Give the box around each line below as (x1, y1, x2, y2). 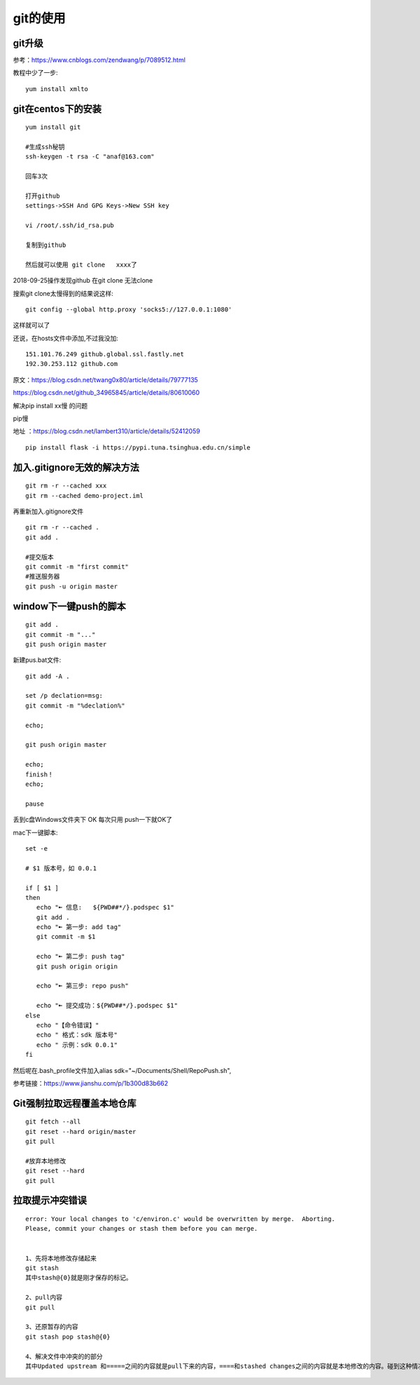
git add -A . (25, 672, 70, 680)
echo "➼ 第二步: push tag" (36, 952, 125, 961)
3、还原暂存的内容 (25, 1323, 78, 1331)
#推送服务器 (25, 572, 60, 581)
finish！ (25, 770, 54, 778)
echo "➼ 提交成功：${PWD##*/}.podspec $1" (36, 1001, 178, 1010)
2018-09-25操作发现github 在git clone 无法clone (13, 276, 153, 285)
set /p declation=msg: (25, 691, 104, 700)
